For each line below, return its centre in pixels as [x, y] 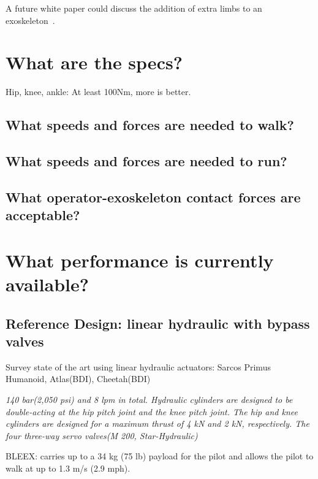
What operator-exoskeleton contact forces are [153, 197]
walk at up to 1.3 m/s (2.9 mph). [68, 468]
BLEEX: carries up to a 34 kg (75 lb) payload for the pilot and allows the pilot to [160, 456]
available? [47, 284]
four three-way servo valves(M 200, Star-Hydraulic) [102, 435]
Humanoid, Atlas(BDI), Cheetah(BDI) [78, 379]
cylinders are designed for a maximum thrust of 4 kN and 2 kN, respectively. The [157, 423]
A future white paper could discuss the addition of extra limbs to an [134, 8]
